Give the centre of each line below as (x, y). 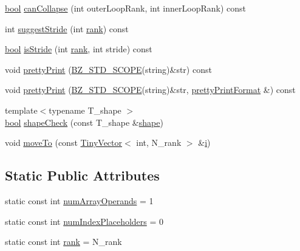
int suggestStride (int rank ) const (67, 28)
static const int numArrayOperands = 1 (79, 200)
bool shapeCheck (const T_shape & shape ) (84, 122)
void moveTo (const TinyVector (64, 143)
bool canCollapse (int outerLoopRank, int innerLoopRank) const (125, 8)
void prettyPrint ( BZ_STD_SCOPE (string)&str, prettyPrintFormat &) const (150, 90)
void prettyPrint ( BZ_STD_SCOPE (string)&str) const (108, 69)
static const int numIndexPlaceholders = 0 (84, 221)
